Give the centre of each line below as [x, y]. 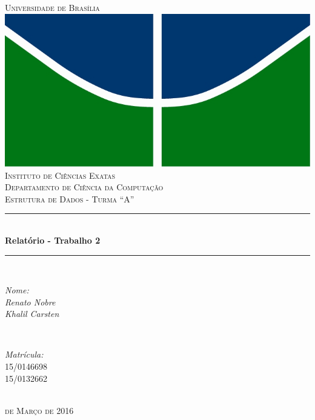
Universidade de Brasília [52, 7]
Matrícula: [24, 354]
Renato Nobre [30, 302]
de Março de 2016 [39, 410]
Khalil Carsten [32, 314]
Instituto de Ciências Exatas [60, 175]
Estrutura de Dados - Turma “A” [70, 198]
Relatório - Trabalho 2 [53, 240]
